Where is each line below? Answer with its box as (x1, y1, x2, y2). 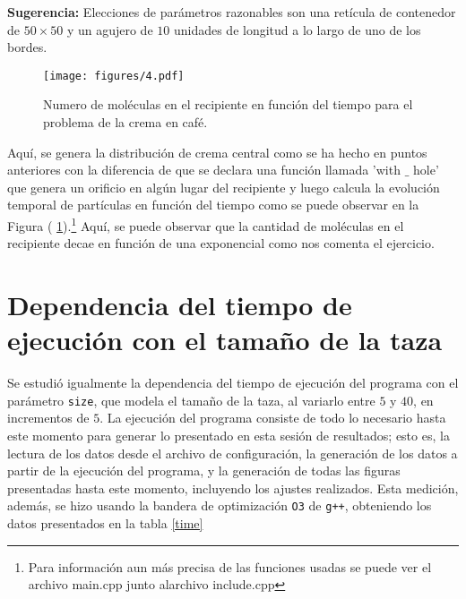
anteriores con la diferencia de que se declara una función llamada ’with (7, 160, 401, 179)
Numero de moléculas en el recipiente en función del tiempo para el (43, 95, 413, 114)
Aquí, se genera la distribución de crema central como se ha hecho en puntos (7, 142, 427, 161)
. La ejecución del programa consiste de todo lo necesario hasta (99, 408, 446, 427)
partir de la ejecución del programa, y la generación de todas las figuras (7, 461, 401, 480)
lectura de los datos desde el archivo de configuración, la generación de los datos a (7, 443, 458, 462)
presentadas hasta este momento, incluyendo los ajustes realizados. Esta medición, (7, 478, 459, 497)
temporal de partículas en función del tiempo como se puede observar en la (7, 195, 419, 214)
